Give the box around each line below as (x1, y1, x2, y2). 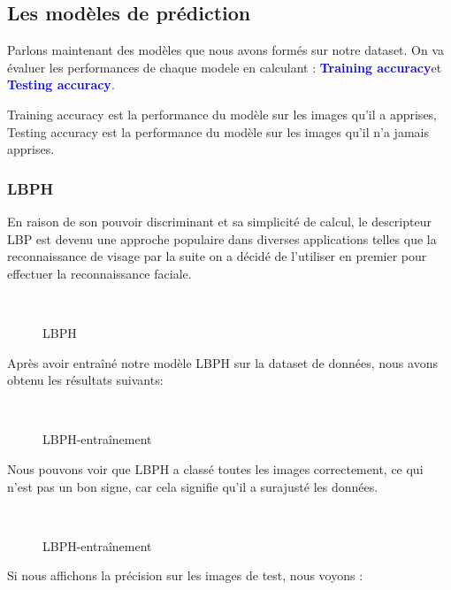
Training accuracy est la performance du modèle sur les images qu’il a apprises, (7, 104, 438, 123)
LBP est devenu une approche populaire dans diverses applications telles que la (7, 229, 437, 248)
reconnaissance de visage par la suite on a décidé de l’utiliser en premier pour (7, 247, 427, 265)
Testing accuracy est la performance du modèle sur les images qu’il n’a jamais (7, 122, 429, 141)
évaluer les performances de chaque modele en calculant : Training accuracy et (7, 57, 442, 76)
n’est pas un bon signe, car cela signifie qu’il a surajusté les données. (7, 477, 378, 495)
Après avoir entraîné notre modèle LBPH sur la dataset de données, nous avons (7, 353, 438, 372)
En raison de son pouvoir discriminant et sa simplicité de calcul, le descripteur (7, 211, 432, 230)
